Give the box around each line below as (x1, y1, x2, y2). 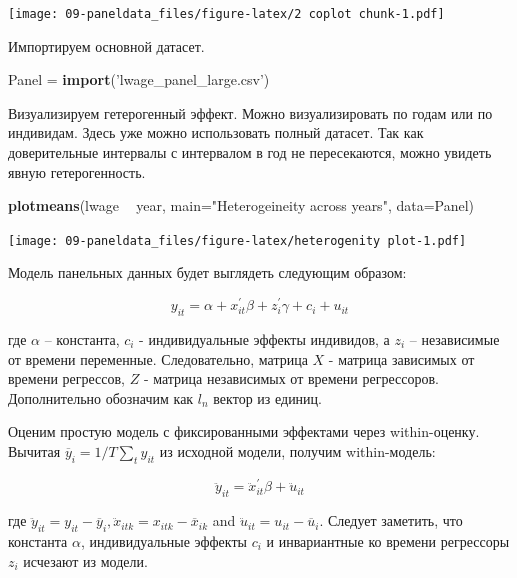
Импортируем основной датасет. (8, 35, 205, 56)
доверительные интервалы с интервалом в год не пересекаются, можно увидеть (8, 142, 492, 163)
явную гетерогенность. (8, 161, 146, 182)
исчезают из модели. (23, 550, 148, 571)
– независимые (409, 328, 500, 349)
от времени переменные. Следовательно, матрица (8, 348, 308, 369)
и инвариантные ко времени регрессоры (266, 531, 510, 552)
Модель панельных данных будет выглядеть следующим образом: (8, 262, 407, 283)
